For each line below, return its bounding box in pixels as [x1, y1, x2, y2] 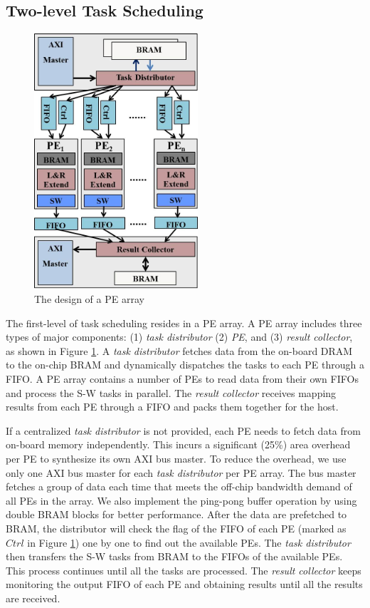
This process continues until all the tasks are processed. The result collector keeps [6, 562, 361, 577]
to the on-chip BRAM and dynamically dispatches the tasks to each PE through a [6, 357, 364, 372]
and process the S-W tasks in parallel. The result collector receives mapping [6, 385, 337, 400]
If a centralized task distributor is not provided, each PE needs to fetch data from [6, 423, 361, 438]
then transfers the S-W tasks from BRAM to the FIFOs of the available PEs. [6, 549, 343, 564]
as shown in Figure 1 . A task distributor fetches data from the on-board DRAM [6, 343, 353, 358]
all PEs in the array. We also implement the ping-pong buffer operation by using [6, 493, 357, 507]
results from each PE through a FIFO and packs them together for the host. [6, 399, 339, 414]
